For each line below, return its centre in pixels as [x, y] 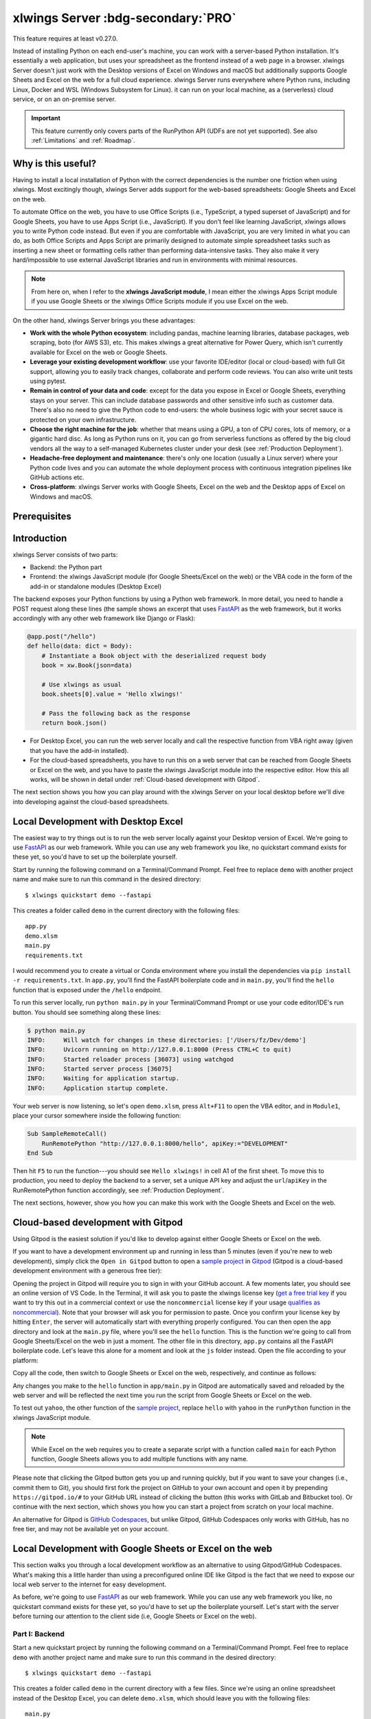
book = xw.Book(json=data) [87, 666]
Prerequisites [42, 516]
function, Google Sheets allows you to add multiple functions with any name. [140, 1458]
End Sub [40, 1153]
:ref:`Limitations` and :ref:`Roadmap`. [83, 140]
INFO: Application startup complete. [98, 1088]
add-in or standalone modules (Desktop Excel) [95, 586]
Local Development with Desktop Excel [98, 821]
